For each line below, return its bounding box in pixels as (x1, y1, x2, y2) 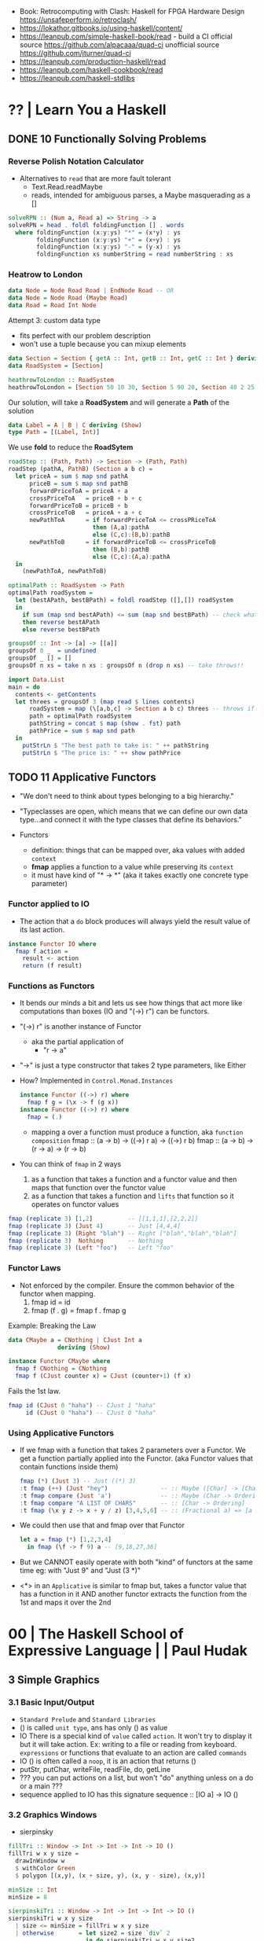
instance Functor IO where (8, 939, 97, 948)
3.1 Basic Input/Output (8, 1697, 95, 1708)
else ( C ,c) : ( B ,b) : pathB (92, 531, 170, 539)
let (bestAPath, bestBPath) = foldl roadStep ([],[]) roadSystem (15, 597, 234, 605)
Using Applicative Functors (8, 1427, 115, 1438)
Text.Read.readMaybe (31, 182, 104, 191)
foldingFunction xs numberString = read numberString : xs (36, 251, 234, 259)
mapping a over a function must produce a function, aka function (31, 1127, 244, 1137)
